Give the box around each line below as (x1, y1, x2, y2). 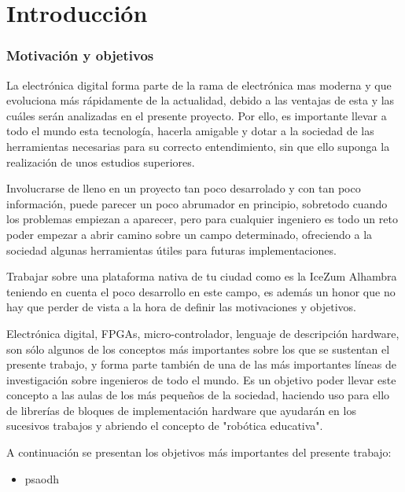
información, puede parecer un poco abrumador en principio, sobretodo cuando (6, 195, 388, 211)
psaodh (24, 470, 60, 486)
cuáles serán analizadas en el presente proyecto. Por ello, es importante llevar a (6, 107, 387, 123)
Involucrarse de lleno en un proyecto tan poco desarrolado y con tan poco (6, 180, 361, 196)
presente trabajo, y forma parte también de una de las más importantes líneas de (6, 356, 397, 373)
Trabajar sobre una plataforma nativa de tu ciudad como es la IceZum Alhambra (6, 268, 397, 285)
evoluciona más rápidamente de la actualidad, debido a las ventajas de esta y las (6, 92, 395, 108)
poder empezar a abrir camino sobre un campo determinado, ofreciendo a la (6, 226, 373, 242)
